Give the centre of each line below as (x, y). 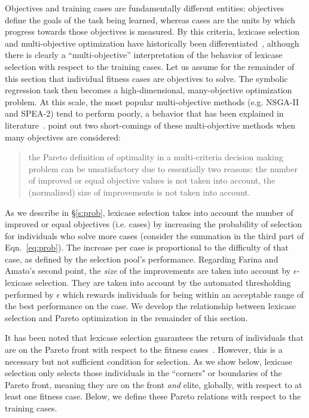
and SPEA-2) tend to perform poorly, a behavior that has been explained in (144, 113)
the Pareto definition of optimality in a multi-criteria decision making (156, 157)
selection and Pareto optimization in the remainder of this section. (126, 317)
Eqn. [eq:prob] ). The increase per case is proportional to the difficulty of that (147, 247)
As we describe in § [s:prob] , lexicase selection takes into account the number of (149, 212)
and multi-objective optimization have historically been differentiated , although (152, 43)
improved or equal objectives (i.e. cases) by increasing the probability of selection (154, 224)
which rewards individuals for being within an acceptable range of (183, 294)
